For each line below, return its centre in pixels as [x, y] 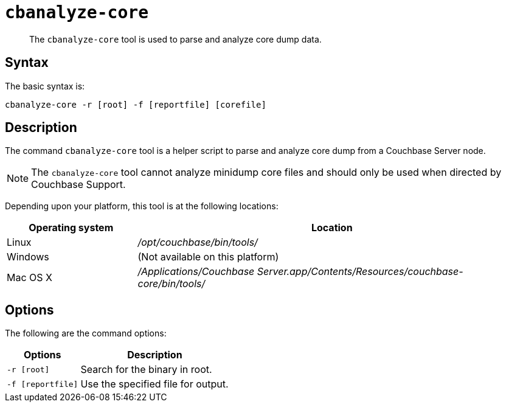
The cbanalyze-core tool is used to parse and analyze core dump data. [175, 39]
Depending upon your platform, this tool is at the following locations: [142, 206]
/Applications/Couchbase [196, 272]
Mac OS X [29, 278]
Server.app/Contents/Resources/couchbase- [360, 272]
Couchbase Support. [78, 185]
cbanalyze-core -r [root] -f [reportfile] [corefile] [136, 104]
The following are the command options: [86, 333]
